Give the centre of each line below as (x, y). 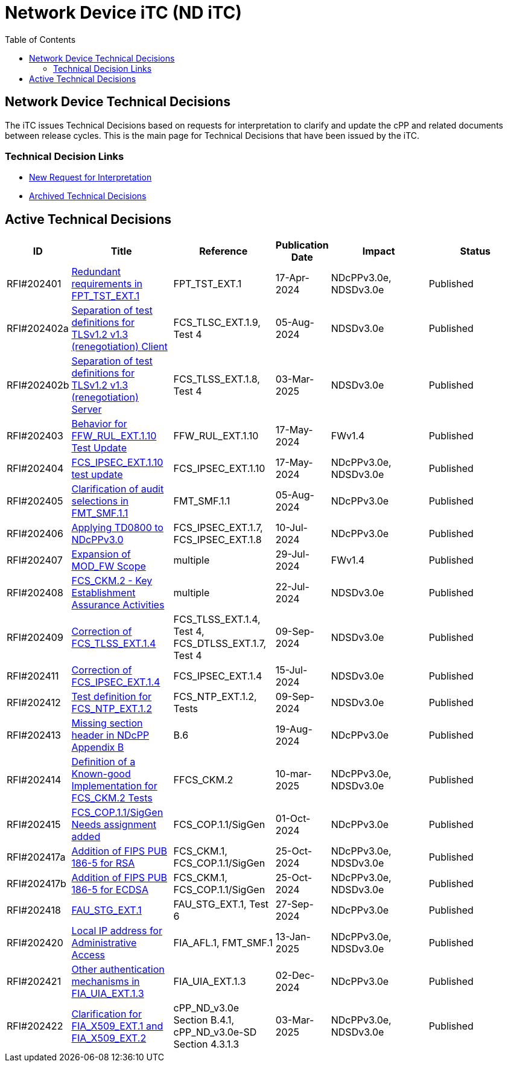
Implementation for (114, 786)
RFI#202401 (34, 284)
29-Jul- (292, 554)
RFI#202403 (35, 436)
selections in (100, 501)
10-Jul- (291, 528)
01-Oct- (293, 819)
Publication (302, 245)
